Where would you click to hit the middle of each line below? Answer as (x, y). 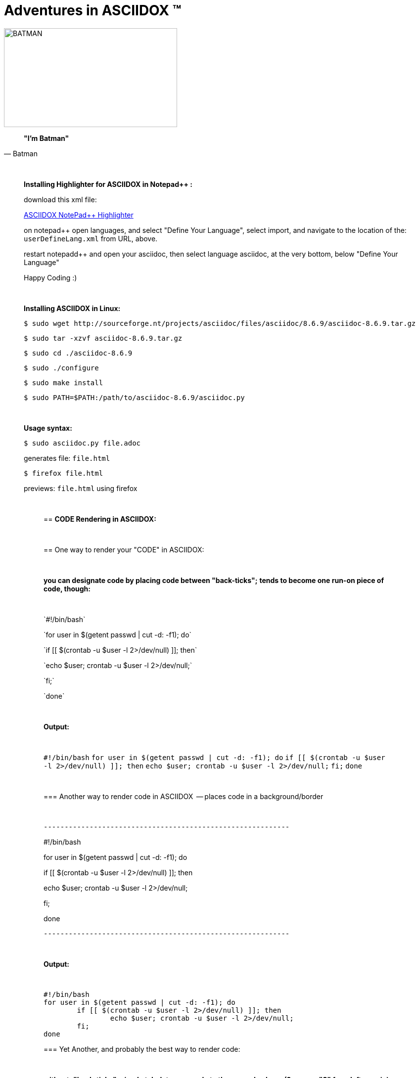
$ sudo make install (64, 382)
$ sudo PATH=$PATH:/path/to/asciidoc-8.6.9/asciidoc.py (134, 397)
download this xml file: (60, 199)
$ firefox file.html (64, 473)
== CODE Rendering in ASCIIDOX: (100, 519)
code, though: (67, 588)
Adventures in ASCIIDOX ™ (93, 10)
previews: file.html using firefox (81, 488)
